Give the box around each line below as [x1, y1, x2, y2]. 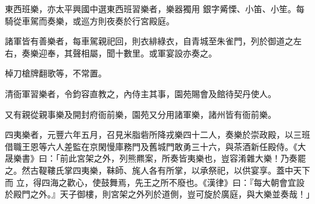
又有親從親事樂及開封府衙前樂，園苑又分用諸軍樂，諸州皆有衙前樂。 [5, 107, 276, 120]
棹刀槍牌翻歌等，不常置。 [5, 67, 107, 80]
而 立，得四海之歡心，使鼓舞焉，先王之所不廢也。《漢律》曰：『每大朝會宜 [5, 175, 296, 188]
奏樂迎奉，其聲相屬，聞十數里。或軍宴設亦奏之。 [21, 46, 217, 59]
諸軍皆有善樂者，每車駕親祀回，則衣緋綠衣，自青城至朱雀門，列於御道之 [5, 35, 293, 47]
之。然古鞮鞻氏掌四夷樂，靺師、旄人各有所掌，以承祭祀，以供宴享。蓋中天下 [5, 163, 310, 176]
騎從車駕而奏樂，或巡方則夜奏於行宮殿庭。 [5, 14, 174, 27]
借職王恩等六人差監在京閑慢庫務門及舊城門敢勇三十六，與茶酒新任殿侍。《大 [5, 140, 306, 152]
